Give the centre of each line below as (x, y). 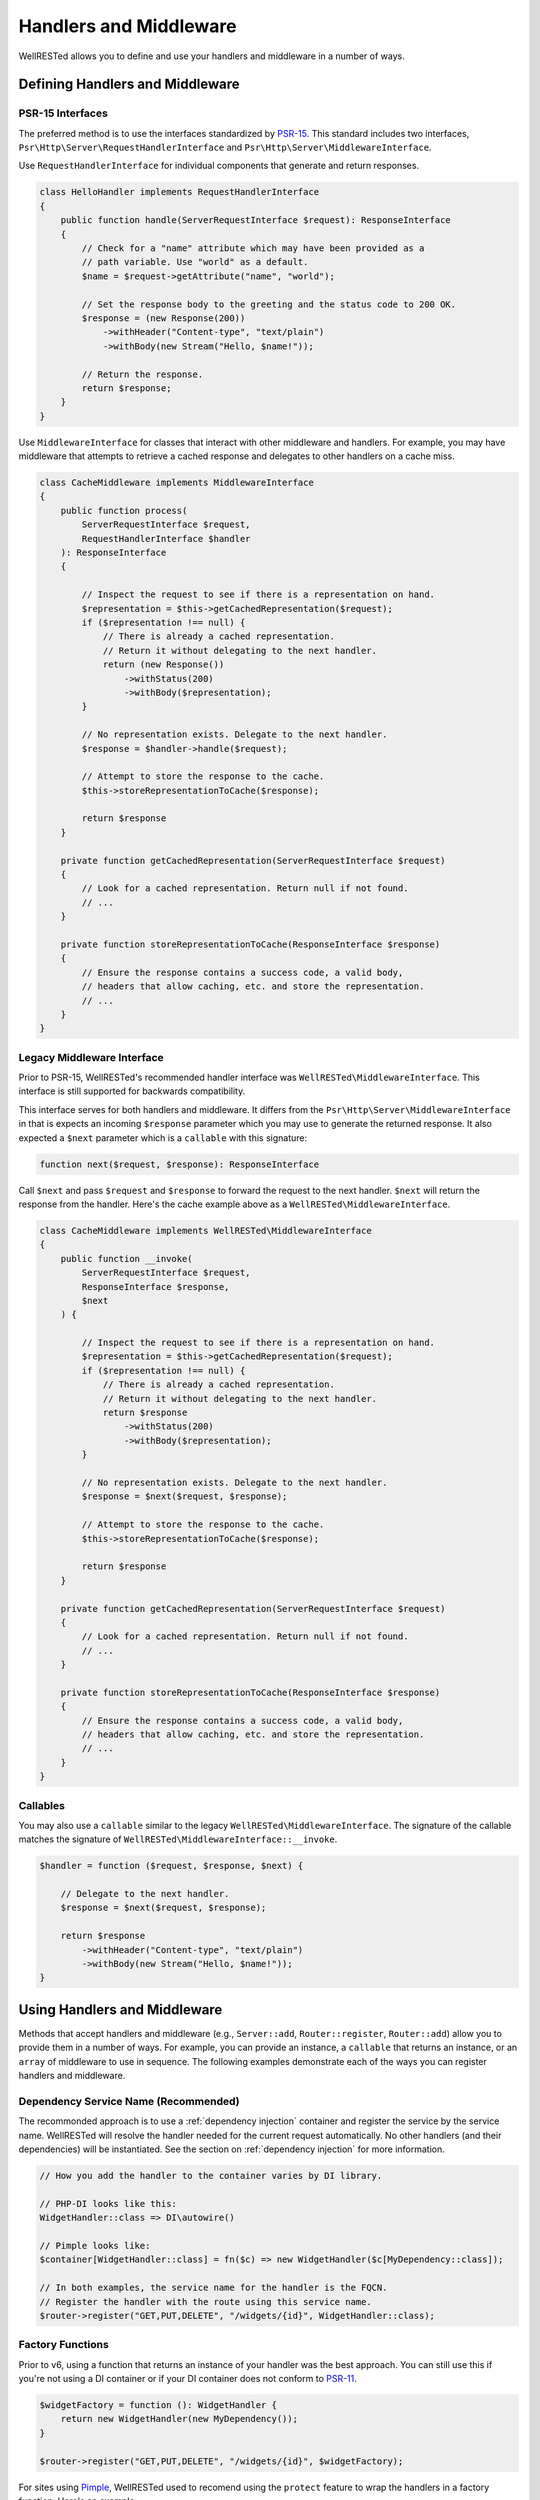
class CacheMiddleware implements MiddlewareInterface (176, 483)
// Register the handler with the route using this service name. (205, 2301)
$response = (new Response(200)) (163, 318)
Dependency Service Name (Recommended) (129, 2101)
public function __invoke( (127, 1258)
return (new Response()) (163, 664)
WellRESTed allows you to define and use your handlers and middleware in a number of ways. (211, 56)
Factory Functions (63, 2345)
